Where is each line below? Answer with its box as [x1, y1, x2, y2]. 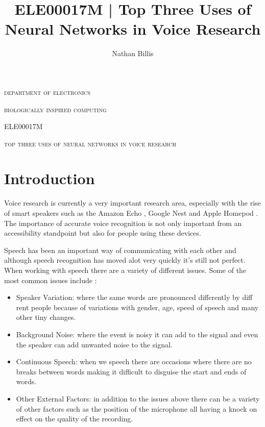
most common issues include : [4, 274, 97, 285]
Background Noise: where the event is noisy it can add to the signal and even [16, 329, 258, 339]
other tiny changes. [16, 312, 76, 322]
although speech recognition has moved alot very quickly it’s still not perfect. [4, 255, 246, 265]
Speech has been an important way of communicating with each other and [4, 244, 236, 255]
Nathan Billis [112, 48, 154, 59]
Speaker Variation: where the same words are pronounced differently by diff [16, 292, 253, 303]
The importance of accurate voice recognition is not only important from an [4, 217, 242, 228]
